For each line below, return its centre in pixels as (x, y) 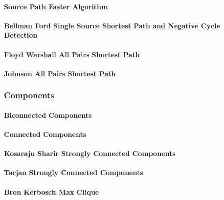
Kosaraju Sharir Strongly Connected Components (90, 153)
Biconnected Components (48, 115)
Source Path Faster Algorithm (56, 6)
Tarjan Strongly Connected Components (74, 172)
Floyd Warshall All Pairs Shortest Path (72, 54)
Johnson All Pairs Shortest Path (60, 73)
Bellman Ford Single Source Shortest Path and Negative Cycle (112, 25)
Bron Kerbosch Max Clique (52, 191)
